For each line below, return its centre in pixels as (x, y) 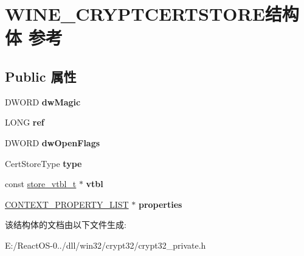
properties (160, 204)
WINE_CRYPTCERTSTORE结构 (152, 14)
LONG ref (25, 122)
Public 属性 (41, 76)
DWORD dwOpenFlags (53, 142)
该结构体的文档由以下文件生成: (66, 225)
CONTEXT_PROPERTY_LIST (67, 204)
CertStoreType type (43, 163)
